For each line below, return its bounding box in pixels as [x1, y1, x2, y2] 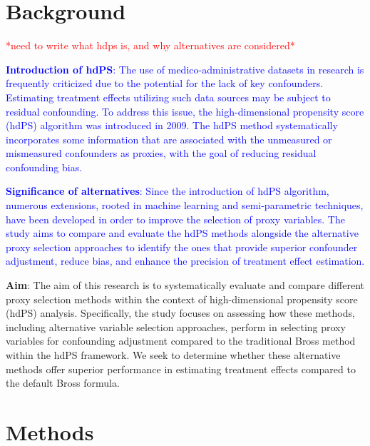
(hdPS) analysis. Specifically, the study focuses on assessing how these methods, [6, 305, 355, 320]
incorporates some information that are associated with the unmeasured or [6, 131, 332, 146]
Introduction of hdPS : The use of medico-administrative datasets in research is [6, 61, 364, 76]
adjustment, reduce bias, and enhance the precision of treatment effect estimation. [6, 253, 365, 268]
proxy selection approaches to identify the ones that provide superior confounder [6, 239, 358, 254]
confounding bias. [6, 159, 83, 174]
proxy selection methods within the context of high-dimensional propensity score [6, 291, 358, 306]
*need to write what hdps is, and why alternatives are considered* [6, 38, 295, 53]
